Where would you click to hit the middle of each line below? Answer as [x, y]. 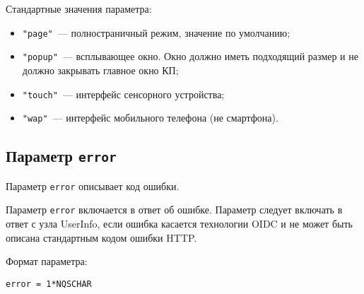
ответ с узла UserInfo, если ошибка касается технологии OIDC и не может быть [179, 223]
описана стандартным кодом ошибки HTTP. [101, 237]
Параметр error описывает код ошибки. [93, 186]
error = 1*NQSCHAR [49, 284]
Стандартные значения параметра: [79, 8]
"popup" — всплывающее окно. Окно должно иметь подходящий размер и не [190, 56]
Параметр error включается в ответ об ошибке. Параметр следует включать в [174, 210]
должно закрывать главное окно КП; [100, 70]
